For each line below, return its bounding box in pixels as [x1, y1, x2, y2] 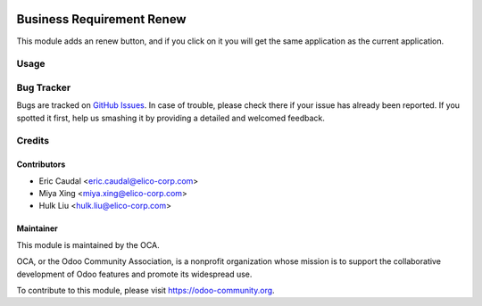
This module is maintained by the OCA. [16, 239, 160, 250]
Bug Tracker [16, 81, 71, 94]
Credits [16, 135, 49, 147]
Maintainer [16, 223, 58, 234]
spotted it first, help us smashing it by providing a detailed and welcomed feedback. [16, 112, 325, 123]
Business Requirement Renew [16, 12, 187, 27]
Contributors [16, 159, 66, 170]
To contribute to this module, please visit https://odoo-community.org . [16, 285, 276, 295]
